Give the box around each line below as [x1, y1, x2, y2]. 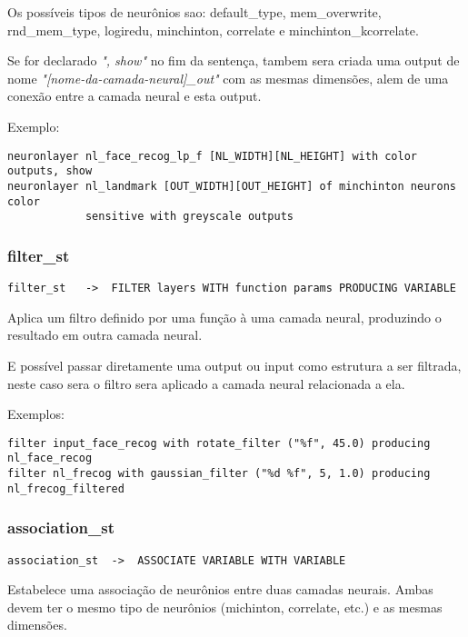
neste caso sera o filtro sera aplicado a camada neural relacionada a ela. [7, 373, 405, 393]
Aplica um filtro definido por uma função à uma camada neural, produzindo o [7, 307, 442, 326]
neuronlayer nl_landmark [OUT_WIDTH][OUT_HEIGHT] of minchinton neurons [7, 179, 456, 193]
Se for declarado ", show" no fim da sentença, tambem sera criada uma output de [7, 51, 460, 70]
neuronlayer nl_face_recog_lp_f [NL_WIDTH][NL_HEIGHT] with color [7, 149, 418, 163]
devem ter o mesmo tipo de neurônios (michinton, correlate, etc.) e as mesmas [7, 597, 443, 616]
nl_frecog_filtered [7, 482, 124, 495]
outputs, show [7, 164, 93, 178]
